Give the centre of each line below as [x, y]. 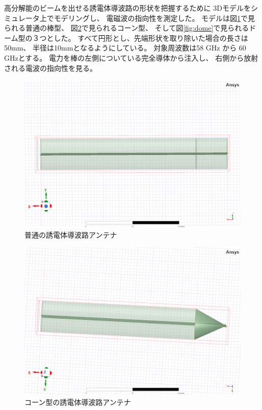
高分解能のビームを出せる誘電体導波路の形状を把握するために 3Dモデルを [127, 8]
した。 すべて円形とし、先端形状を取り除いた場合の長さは [151, 37]
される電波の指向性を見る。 [50, 68]
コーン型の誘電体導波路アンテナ [78, 402]
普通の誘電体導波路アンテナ [71, 235]
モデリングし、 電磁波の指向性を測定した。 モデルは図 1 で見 [154, 18]
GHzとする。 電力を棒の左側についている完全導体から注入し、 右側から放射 [131, 57]
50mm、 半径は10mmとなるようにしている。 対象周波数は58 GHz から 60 [125, 48]
